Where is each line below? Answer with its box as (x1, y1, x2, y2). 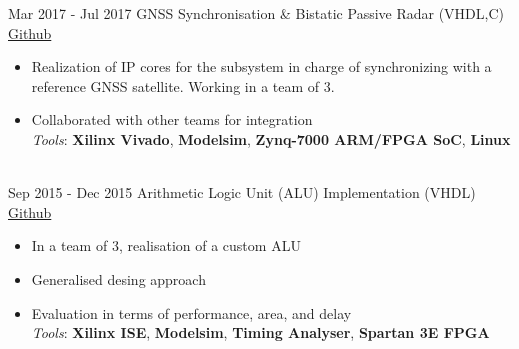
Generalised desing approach (31, 268, 206, 289)
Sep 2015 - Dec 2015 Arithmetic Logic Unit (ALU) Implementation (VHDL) (8, 182, 476, 203)
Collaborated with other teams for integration (31, 109, 313, 130)
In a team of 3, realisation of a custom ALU (31, 235, 301, 256)
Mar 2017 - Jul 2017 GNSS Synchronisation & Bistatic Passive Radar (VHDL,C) (8, 3, 505, 23)
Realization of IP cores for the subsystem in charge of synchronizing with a (31, 56, 492, 77)
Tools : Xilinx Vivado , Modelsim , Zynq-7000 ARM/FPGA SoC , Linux (31, 128, 511, 149)
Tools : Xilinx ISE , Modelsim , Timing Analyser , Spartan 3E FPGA (31, 322, 490, 343)
